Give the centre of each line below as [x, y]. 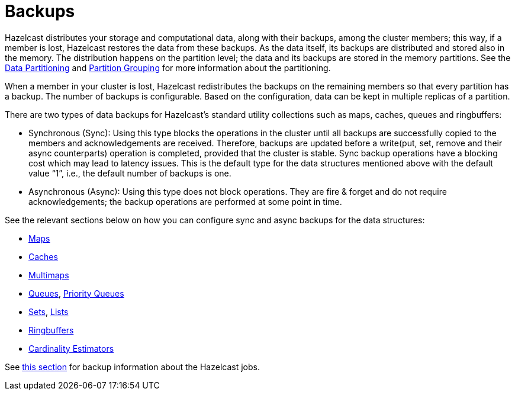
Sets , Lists [49, 311]
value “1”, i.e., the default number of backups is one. [130, 173]
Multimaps [49, 275]
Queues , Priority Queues [76, 293]
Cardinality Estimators [71, 348]
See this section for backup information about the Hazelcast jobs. [132, 367]
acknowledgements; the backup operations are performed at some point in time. [185, 201]
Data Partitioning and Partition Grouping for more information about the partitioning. [168, 68]
